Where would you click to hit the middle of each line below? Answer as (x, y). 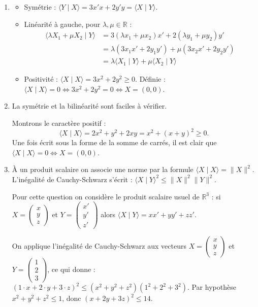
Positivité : (41, 79)
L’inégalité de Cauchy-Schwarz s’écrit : (72, 179)
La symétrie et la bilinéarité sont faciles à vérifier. (89, 106)
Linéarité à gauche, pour (62, 24)
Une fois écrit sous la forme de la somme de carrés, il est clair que (114, 142)
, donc (72, 298)
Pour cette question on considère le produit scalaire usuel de (106, 196)
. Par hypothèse (212, 287)
